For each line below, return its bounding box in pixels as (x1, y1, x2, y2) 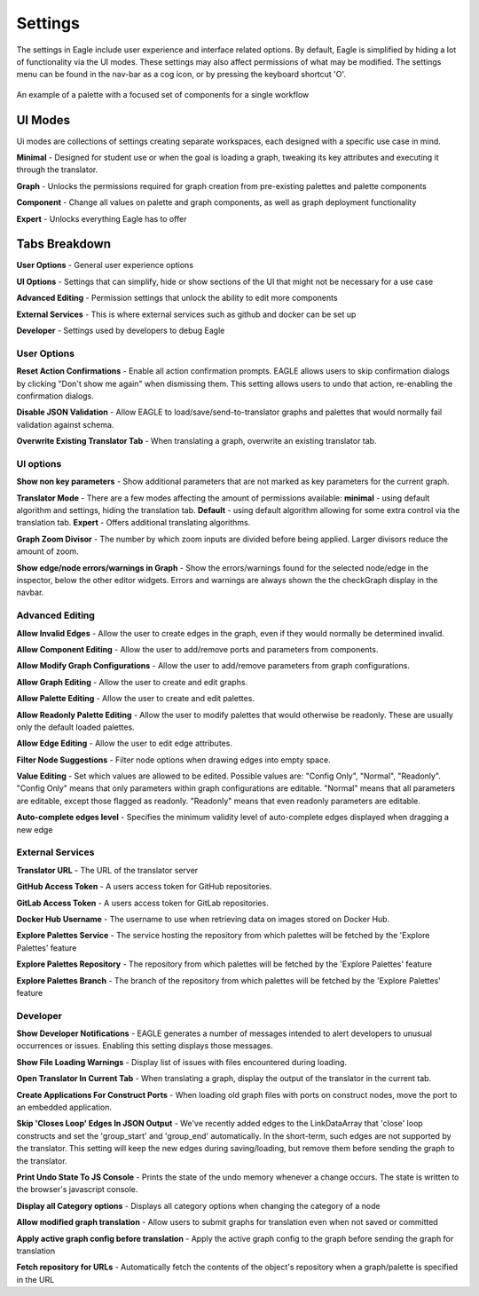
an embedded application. (16, 1102, 113, 1112)
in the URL (16, 1274, 55, 1284)
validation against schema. (16, 419, 114, 430)
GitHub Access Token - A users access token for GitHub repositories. (16, 881, 272, 892)
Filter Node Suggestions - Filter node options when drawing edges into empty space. (16, 755, 332, 765)
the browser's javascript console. (16, 1184, 138, 1195)
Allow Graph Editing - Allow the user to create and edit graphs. (16, 676, 248, 687)
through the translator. (16, 164, 98, 175)
